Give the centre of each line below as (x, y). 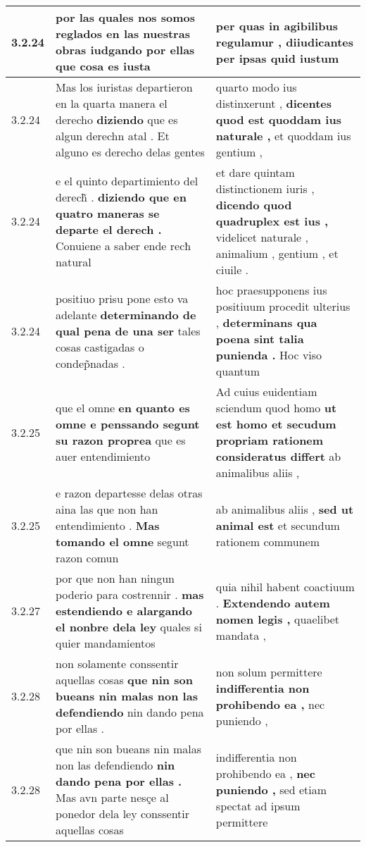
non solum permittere (269, 672)
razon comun (87, 558)
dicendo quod (254, 205)
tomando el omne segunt (122, 542)
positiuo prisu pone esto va (122, 298)
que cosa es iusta (103, 66)
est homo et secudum (276, 424)
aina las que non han (107, 509)
